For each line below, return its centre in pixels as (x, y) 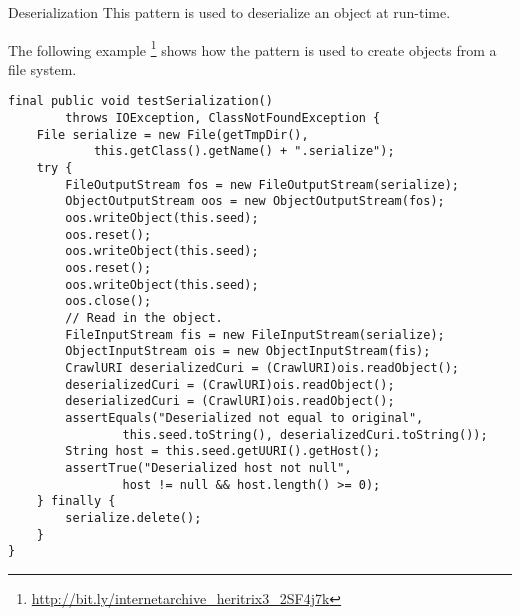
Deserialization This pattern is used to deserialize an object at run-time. (229, 12)
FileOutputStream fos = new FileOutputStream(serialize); (262, 184)
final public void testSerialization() (140, 101)
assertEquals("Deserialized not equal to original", (244, 417)
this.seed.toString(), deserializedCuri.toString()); (305, 434)
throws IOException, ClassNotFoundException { (223, 118)
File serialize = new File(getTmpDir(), (172, 134)
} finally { (76, 501)
